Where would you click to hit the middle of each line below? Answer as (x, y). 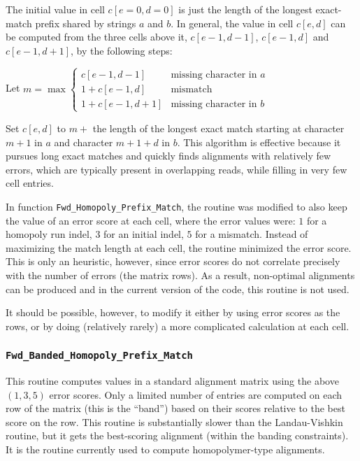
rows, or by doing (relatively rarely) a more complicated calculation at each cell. (178, 326)
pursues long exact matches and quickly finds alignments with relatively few (168, 156)
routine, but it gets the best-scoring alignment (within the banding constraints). (177, 435)
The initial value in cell (55, 9)
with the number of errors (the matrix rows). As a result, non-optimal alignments (180, 275)
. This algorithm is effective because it (259, 142)
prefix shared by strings (86, 23)
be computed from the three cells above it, (96, 37)
